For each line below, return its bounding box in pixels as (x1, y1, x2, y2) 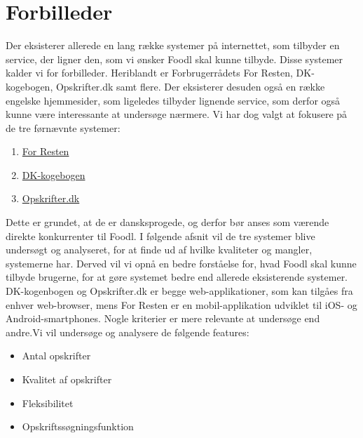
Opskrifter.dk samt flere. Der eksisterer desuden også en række (55, 79, 325, 93)
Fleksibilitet (22, 395, 74, 410)
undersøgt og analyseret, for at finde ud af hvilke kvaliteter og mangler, (6, 242, 313, 257)
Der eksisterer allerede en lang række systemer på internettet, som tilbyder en (6, 38, 340, 53)
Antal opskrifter (22, 348, 91, 363)
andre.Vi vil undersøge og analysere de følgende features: (6, 324, 249, 339)
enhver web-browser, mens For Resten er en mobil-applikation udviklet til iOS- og (6, 297, 357, 312)
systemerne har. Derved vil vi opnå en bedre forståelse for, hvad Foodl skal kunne (6, 255, 357, 270)
